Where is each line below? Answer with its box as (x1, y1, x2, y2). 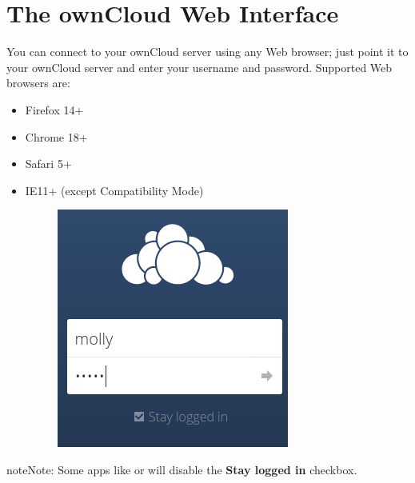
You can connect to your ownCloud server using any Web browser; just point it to (6, 43, 409, 60)
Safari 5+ (25, 155, 72, 172)
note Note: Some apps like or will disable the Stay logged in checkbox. (6, 461, 357, 477)
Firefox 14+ (25, 101, 84, 118)
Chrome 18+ (25, 128, 88, 145)
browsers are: (6, 74, 70, 91)
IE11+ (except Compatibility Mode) (25, 182, 204, 198)
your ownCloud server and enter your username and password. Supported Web (6, 58, 393, 75)
